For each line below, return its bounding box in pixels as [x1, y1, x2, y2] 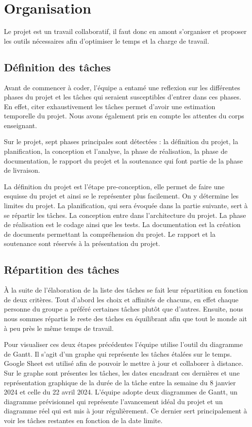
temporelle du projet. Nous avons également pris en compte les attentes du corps [4, 111, 244, 121]
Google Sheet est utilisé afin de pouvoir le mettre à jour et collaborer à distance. [4, 358, 243, 368]
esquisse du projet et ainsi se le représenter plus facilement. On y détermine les [4, 191, 239, 201]
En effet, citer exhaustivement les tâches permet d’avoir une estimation [4, 101, 216, 111]
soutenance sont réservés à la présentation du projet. [4, 238, 160, 248]
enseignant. [4, 120, 37, 130]
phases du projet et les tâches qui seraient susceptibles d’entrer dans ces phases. [4, 92, 241, 102]
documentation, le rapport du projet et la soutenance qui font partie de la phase [4, 155, 243, 165]
